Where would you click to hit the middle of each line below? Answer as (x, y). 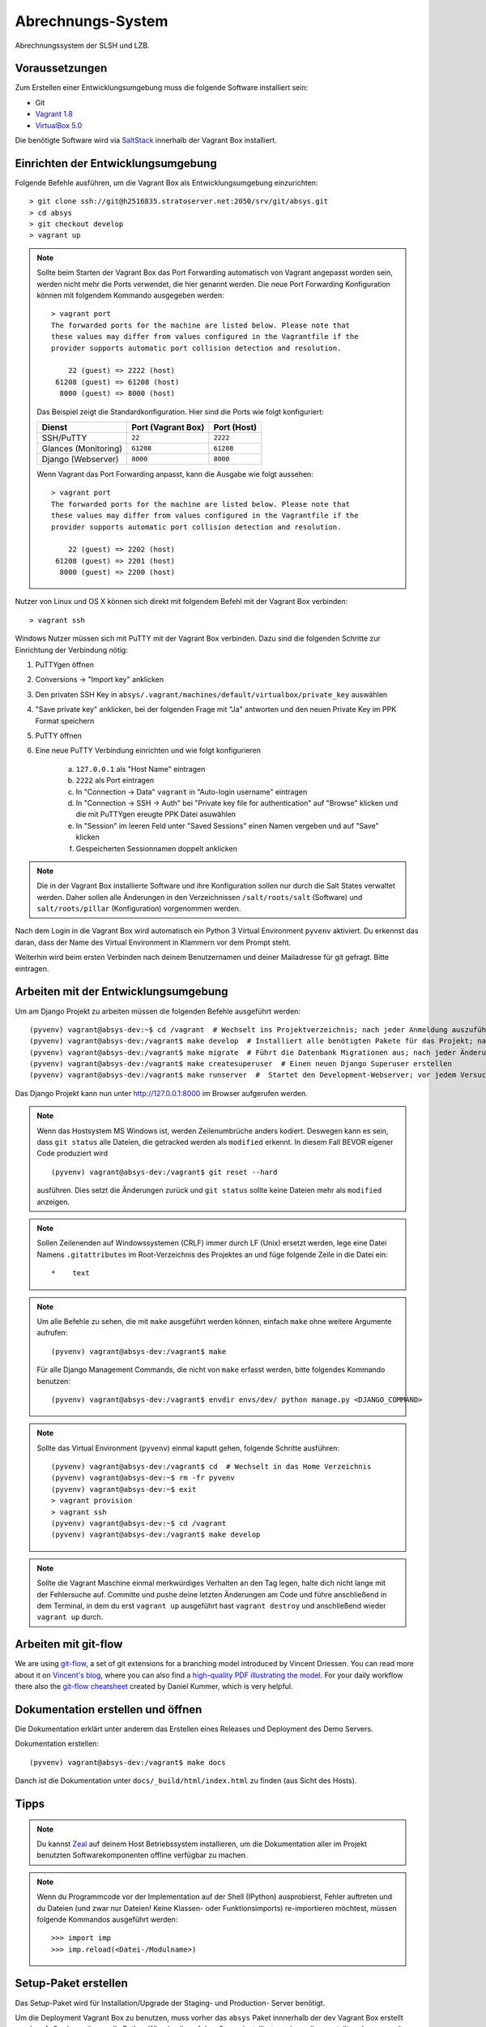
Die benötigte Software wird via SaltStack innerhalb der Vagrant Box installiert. (146, 140)
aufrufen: (52, 1333)
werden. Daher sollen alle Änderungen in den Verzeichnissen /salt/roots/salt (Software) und (200, 897)
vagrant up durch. (70, 1617)
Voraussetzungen (61, 69)
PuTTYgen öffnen (65, 665)
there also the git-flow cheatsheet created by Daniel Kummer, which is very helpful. (154, 1686)
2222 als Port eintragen (115, 780)
